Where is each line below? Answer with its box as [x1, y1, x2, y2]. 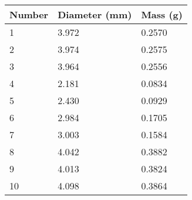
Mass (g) [141, 8, 183, 21]
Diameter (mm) [58, 8, 132, 21]
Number [9, 8, 49, 21]
